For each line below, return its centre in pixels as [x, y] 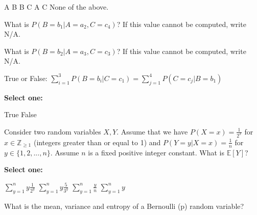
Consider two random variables [53, 131]
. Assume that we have [152, 131]
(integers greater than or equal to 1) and [97, 142]
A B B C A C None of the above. [56, 7]
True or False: [26, 78]
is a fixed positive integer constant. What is [156, 152]
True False [20, 114]
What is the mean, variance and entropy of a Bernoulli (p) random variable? [124, 206]
